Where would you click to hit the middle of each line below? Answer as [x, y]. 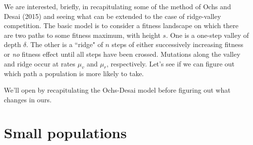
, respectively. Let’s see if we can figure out [171, 63]
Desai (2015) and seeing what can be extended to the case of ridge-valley [113, 16]
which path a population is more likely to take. [74, 73]
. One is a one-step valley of [208, 35]
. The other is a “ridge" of [64, 44]
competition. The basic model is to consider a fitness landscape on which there [121, 25]
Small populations [65, 133]
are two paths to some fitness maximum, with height [82, 35]
